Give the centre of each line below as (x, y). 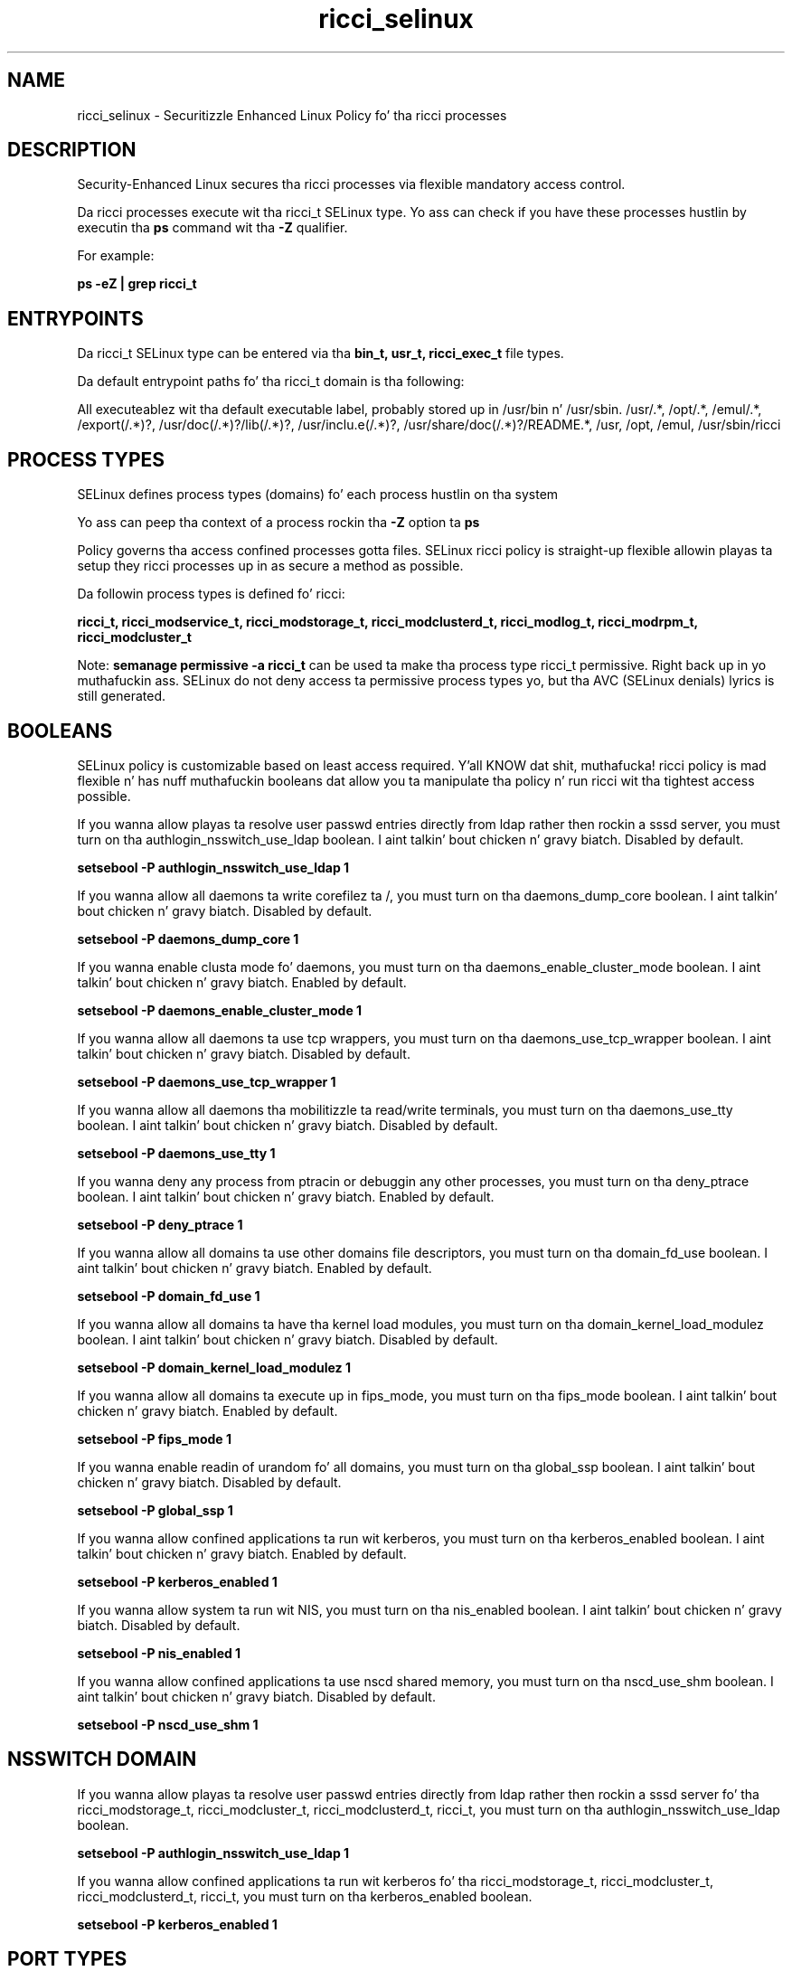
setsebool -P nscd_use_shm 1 (168, 1724)
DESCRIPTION (72, 150)
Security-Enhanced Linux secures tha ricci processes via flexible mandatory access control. (351, 184)
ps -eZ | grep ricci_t (137, 284)
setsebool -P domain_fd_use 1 (169, 1296)
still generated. (121, 696)
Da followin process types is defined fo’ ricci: (211, 594)
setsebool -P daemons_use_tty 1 (176, 1153)
